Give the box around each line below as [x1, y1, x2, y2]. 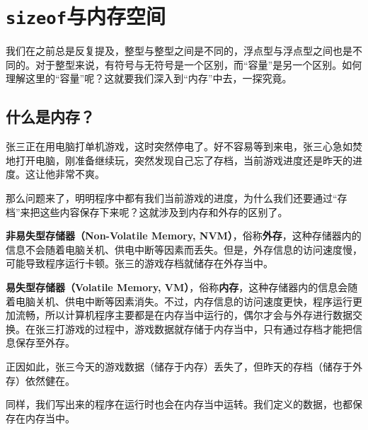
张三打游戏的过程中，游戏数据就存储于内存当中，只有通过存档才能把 [35, 321, 352, 336]
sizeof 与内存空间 [6, 1, 166, 30]
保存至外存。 [15, 335, 75, 350]
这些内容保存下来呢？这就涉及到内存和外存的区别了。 [40, 204, 288, 219]
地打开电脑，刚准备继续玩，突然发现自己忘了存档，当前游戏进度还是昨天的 [6, 152, 352, 167]
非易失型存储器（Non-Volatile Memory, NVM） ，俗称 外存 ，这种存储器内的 [6, 228, 362, 243]
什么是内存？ [6, 106, 95, 128]
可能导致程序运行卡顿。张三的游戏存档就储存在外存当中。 [6, 256, 273, 271]
